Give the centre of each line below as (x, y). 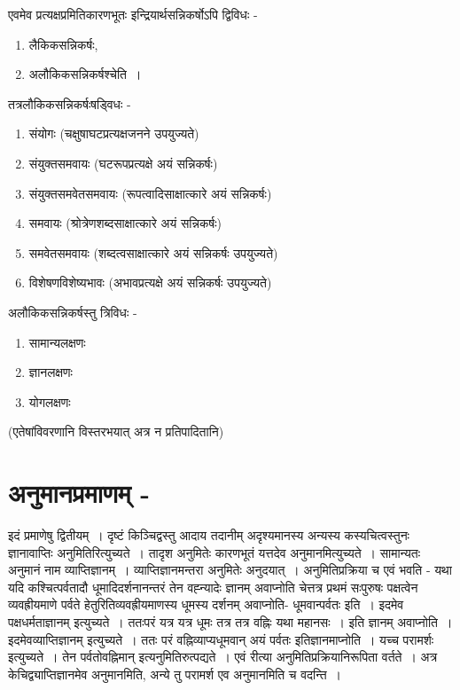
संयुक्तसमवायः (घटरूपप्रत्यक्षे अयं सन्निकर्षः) (123, 163)
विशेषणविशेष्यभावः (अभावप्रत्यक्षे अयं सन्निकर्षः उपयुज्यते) (150, 282)
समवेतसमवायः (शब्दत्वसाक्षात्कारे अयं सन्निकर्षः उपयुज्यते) (153, 252)
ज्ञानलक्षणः (51, 372)
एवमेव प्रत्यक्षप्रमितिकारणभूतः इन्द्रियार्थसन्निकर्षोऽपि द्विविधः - (133, 14)
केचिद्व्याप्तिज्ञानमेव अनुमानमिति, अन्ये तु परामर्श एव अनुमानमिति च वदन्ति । (175, 674)
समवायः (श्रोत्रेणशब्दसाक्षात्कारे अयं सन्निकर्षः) (125, 223)
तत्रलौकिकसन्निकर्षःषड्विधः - (70, 103)
